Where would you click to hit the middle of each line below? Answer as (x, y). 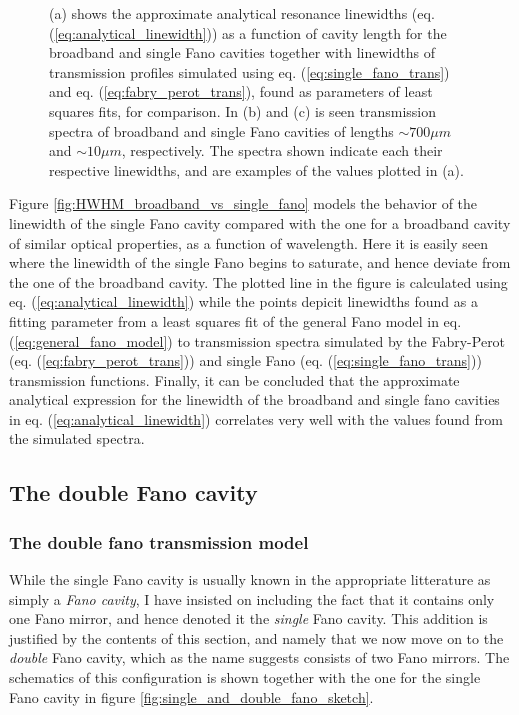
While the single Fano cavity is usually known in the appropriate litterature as (250, 579)
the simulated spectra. (77, 438)
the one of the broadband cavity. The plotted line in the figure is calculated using (258, 281)
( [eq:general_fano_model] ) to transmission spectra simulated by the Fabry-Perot (257, 340)
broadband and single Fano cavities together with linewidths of (242, 52)
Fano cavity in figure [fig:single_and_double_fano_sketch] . (191, 696)
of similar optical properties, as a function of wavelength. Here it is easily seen (248, 242)
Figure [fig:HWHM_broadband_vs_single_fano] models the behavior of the (243, 203)
